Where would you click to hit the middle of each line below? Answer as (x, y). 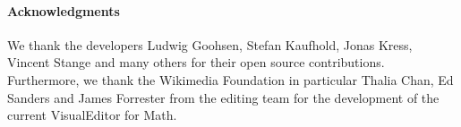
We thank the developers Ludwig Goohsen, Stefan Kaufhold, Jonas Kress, (210, 44)
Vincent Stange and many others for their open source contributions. (196, 62)
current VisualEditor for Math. (92, 115)
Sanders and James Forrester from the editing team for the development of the (223, 97)
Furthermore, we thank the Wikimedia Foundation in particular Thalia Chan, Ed (230, 79)
